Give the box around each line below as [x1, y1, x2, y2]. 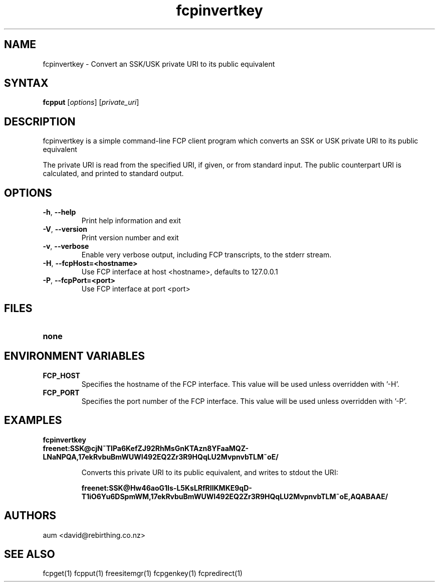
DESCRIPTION [4, 115, 76, 128]
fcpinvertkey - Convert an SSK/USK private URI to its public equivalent [43, 59, 275, 68]
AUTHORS [4, 509, 57, 522]
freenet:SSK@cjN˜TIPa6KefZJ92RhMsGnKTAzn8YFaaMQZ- [43, 444, 249, 453]
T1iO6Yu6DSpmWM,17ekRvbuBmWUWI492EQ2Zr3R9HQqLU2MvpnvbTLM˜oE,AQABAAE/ [81, 492, 388, 501]
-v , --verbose [43, 242, 89, 251]
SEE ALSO [4, 547, 55, 560]
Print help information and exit [81, 216, 181, 225]
